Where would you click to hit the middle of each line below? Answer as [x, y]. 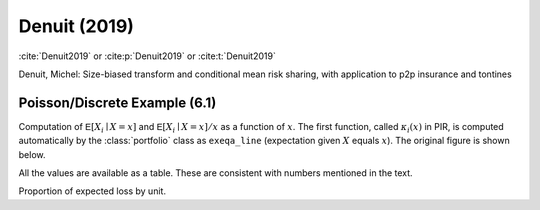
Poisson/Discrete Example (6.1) [117, 102]
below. [32, 154]
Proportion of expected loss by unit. [92, 191]
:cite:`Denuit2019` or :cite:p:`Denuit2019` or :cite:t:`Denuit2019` [147, 56]
